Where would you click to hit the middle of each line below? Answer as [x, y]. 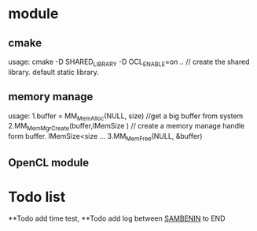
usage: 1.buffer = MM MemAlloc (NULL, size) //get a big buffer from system [126, 117]
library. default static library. [54, 72]
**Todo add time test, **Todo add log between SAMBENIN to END [117, 218]
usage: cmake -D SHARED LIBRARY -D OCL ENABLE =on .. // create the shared [129, 62]
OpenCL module [48, 163]
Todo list [37, 197]
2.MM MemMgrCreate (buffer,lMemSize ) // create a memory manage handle [127, 127]
